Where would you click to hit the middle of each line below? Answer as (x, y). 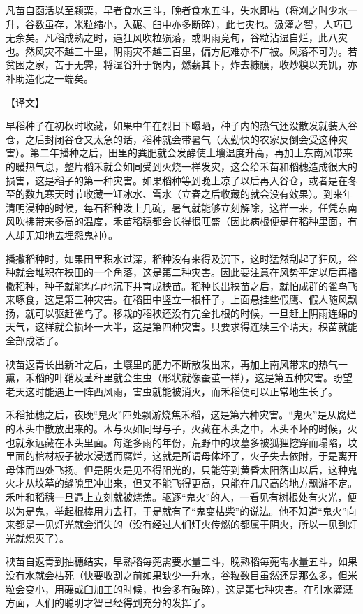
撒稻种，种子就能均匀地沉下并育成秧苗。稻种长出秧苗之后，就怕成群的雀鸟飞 (181, 285)
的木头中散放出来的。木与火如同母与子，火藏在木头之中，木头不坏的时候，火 (181, 429)
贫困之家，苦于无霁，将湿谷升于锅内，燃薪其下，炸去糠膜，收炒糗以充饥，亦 (181, 65)
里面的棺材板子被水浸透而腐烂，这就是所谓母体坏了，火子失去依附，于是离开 (181, 456)
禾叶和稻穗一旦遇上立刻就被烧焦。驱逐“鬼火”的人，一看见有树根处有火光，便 (181, 497)
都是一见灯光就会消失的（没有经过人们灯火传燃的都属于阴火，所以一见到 (181, 524)
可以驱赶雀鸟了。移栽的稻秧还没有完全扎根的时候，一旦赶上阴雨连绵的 (196, 313)
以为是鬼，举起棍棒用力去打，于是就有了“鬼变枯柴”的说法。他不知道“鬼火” (176, 510)
